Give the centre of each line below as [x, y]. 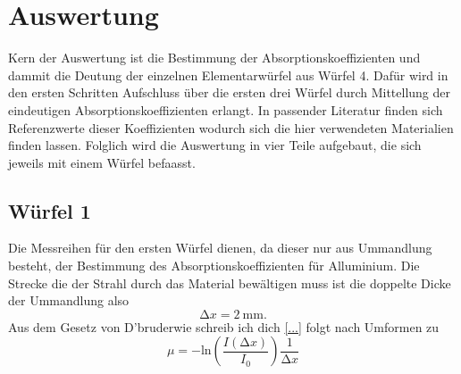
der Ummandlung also [69, 300]
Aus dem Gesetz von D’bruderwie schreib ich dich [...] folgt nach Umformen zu [224, 326]
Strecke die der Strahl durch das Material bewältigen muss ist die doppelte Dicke [230, 283]
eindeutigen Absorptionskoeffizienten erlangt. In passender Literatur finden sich [226, 109]
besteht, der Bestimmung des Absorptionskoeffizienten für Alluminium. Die [214, 266]
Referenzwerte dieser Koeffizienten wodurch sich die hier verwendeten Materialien [231, 127]
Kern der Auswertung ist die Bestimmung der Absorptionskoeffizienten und [214, 58]
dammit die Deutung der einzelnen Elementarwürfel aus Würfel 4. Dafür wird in [228, 75]
